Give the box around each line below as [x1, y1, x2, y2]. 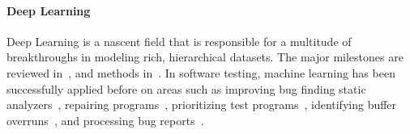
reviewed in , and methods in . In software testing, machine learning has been [6, 64, 395, 81]
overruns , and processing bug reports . [6, 111, 204, 128]
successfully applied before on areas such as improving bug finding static [6, 80, 366, 97]
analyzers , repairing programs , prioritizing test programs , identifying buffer [6, 96, 397, 113]
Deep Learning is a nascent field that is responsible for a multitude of [6, 32, 352, 49]
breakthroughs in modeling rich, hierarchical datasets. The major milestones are [6, 48, 404, 65]
